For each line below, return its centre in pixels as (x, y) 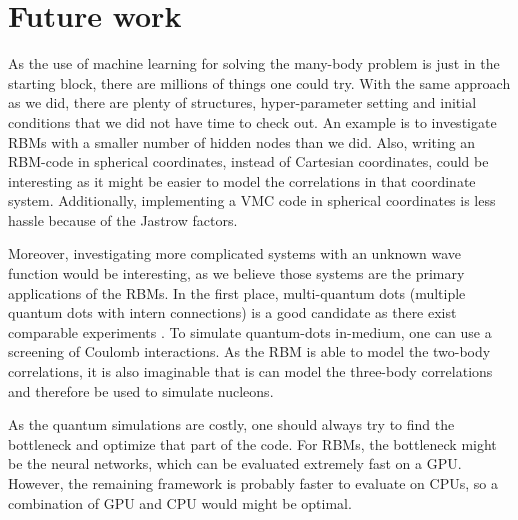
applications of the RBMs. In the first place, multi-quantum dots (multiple (237, 292)
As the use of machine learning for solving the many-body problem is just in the (254, 63)
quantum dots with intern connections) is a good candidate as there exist (232, 312)
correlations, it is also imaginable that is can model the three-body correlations (250, 371)
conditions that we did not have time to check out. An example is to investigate (252, 121)
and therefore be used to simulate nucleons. (141, 390)
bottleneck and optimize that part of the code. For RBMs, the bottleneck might (252, 443)
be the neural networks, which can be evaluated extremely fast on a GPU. (235, 463)
